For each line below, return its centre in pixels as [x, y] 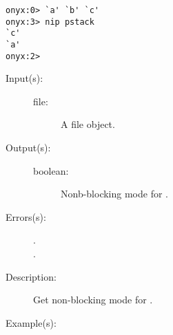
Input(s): [24, 78]
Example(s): [31, 322]
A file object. [88, 124]
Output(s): [28, 148]
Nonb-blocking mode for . [115, 194]
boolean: [51, 170]
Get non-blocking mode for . [93, 300]
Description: [31, 276]
